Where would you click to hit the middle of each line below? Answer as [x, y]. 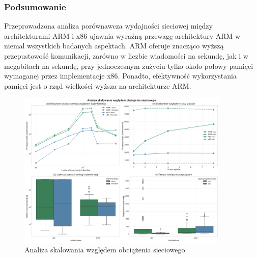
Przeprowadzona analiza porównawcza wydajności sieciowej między [108, 26]
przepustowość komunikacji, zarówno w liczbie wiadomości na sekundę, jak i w [126, 56]
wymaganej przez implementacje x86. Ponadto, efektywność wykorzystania [120, 76]
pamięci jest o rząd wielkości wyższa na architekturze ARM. [98, 85]
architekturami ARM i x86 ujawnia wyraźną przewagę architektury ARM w [122, 35]
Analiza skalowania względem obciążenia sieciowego [105, 250]
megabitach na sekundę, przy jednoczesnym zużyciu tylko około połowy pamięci [129, 66]
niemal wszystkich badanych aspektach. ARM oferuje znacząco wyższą [114, 46]
